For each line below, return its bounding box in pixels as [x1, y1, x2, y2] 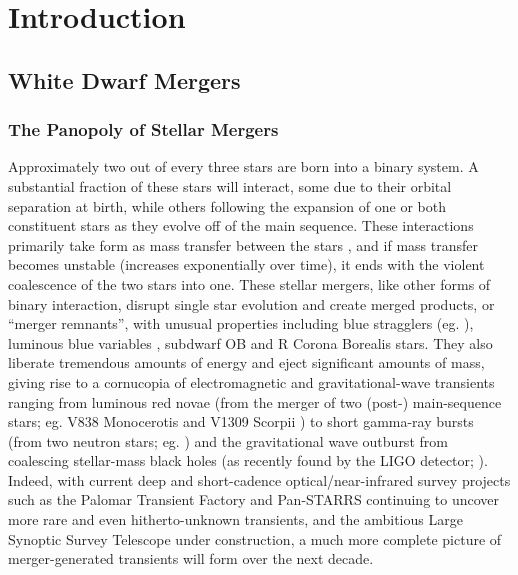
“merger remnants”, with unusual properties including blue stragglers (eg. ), [8, 313, 474, 334]
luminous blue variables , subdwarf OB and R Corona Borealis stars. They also [8, 332, 493, 353]
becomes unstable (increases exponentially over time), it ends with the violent [8, 254, 485, 275]
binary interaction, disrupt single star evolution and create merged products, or [8, 293, 495, 314]
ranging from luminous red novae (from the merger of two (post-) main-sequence [8, 391, 502, 412]
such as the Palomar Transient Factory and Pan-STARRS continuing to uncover [8, 489, 500, 510]
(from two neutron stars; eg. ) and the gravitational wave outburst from [8, 430, 448, 451]
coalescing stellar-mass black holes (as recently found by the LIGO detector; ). [8, 450, 488, 471]
